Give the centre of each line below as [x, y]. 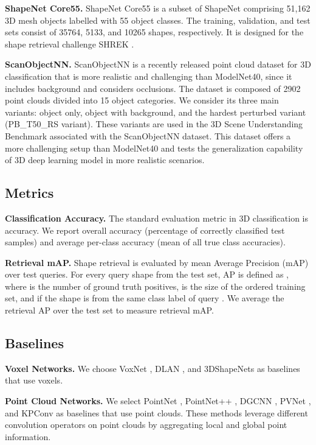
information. [28, 436]
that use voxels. [34, 380]
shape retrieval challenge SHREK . [70, 44]
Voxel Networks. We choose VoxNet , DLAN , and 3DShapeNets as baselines [153, 368]
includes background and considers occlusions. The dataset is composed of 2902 [153, 88]
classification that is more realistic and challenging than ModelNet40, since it [149, 76]
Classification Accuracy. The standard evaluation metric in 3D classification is [157, 218]
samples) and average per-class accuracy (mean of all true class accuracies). [145, 242]
